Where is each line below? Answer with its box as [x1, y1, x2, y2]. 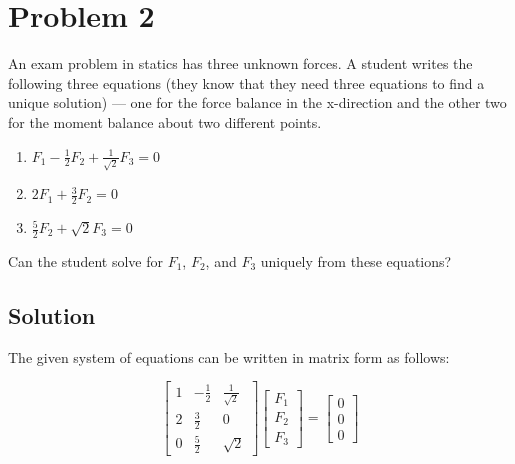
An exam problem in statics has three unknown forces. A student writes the [8, 53, 473, 74]
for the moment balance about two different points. [8, 111, 322, 132]
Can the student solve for [8, 250, 163, 271]
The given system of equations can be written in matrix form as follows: [8, 346, 450, 367]
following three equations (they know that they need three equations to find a [8, 72, 485, 93]
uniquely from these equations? [260, 250, 452, 271]
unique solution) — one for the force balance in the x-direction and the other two [8, 92, 507, 113]
